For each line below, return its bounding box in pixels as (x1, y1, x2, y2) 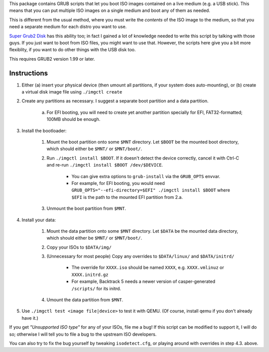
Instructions (9, 69, 48, 77)
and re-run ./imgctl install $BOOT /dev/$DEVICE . (46, 162, 163, 168)
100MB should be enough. (46, 116, 101, 122)
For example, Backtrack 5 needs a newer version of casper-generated (71, 278, 216, 284)
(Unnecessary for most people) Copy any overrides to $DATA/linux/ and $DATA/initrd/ (46, 254, 235, 260)
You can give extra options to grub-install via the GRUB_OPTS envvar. (71, 173, 221, 179)
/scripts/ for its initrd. (71, 285, 122, 291)
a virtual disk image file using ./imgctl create (21, 89, 123, 95)
